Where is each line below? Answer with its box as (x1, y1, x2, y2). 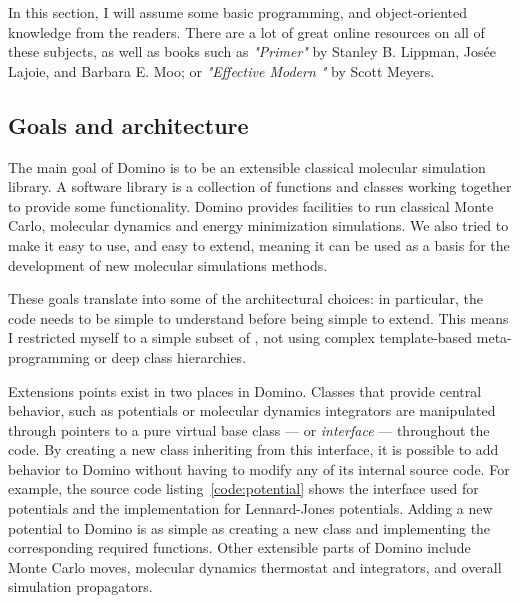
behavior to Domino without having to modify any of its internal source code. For (8, 458, 510, 479)
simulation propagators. (8, 576, 153, 597)
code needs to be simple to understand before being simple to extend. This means (8, 307, 509, 328)
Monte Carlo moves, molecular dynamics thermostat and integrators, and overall (8, 556, 502, 577)
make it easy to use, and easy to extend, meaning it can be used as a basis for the (8, 234, 510, 255)
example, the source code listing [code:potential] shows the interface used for (8, 478, 479, 499)
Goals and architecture (8, 109, 249, 140)
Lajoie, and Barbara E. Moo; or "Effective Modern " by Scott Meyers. (8, 60, 435, 81)
